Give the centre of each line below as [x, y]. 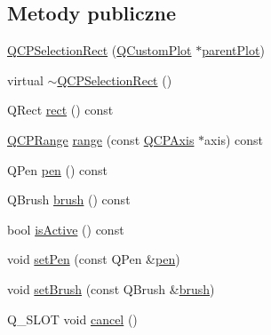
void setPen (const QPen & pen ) [94, 259]
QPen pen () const [58, 169]
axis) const [234, 139]
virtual [25, 80]
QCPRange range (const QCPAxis [101, 139]
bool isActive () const [66, 229]
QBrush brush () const [69, 199]
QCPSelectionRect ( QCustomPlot [100, 50]
